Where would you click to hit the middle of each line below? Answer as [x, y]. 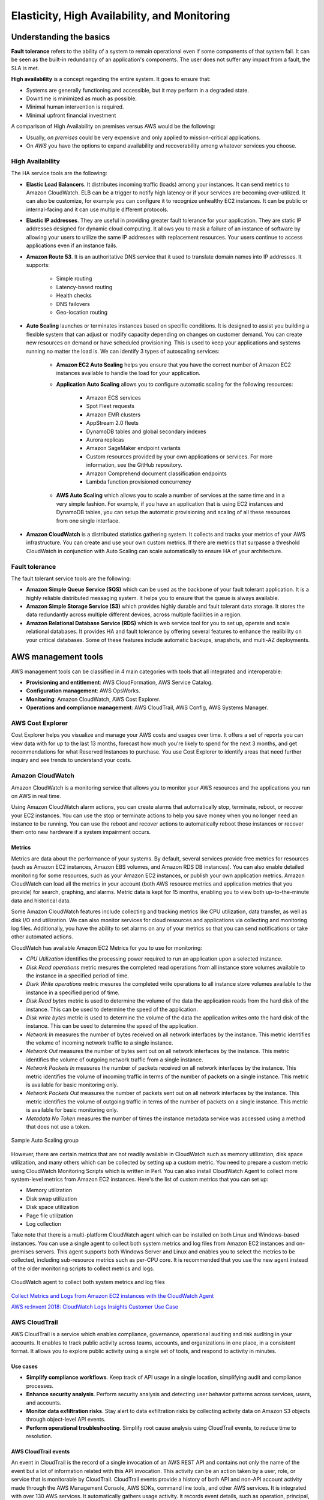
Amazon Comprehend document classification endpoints [157, 473]
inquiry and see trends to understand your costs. [71, 760]
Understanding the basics [61, 37]
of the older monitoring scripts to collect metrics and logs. [83, 1268]
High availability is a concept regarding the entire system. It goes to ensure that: [111, 79]
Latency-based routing [84, 287]
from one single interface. [88, 520]
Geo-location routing [82, 312]
